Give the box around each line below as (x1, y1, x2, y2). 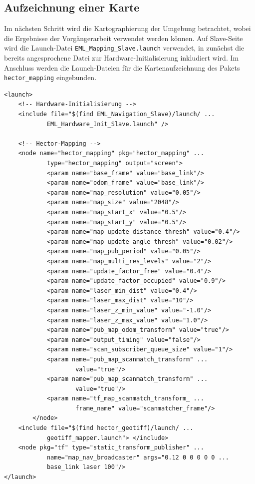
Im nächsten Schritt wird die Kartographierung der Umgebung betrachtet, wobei (4, 23, 251, 34)
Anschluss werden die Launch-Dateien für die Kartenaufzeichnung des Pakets (4, 62, 240, 73)
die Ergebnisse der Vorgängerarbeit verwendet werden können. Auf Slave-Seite (4, 33, 243, 43)
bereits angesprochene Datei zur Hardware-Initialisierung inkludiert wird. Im (4, 53, 239, 63)
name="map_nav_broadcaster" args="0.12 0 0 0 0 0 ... (46, 453, 230, 461)
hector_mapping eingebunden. (4, 72, 97, 83)
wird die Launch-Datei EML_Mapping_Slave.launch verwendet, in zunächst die (4, 43, 245, 53)
